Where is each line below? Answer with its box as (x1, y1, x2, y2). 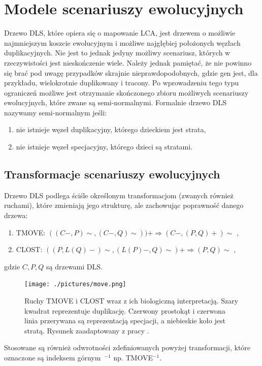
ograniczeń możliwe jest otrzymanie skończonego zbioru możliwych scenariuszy (4, 87, 249, 98)
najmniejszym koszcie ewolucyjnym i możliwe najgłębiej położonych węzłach (4, 37, 241, 48)
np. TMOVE (113, 352, 153, 363)
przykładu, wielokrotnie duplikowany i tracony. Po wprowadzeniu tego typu (4, 77, 239, 88)
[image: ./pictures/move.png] (24, 281, 126, 288)
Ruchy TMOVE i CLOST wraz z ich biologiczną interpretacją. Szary (24, 295, 239, 306)
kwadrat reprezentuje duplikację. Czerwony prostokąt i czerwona (24, 305, 225, 316)
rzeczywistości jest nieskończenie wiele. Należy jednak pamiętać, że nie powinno (4, 57, 252, 68)
